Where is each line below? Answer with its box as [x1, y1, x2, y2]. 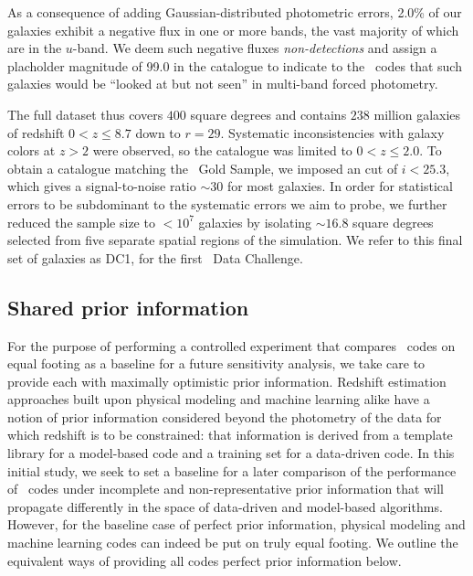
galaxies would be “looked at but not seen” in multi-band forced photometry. [7, 74, 438, 93]
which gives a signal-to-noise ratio [7, 176, 196, 196]
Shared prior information [7, 293, 249, 321]
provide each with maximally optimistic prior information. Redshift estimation [7, 371, 447, 390]
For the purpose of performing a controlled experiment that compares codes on [7, 336, 456, 355]
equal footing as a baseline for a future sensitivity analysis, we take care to [7, 354, 426, 373]
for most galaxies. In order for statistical [226, 176, 453, 196]
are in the [7, 38, 62, 58]
